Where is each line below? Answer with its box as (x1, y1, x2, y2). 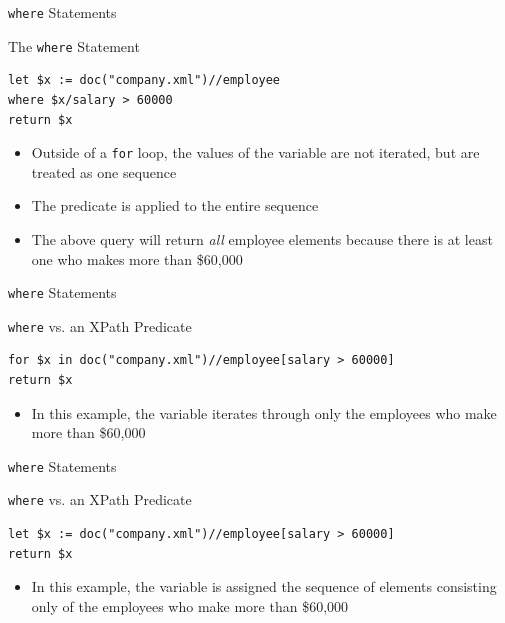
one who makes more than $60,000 (31, 248, 243, 269)
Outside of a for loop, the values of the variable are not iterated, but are (31, 142, 480, 163)
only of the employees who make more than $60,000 (31, 595, 349, 616)
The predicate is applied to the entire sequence (31, 195, 319, 216)
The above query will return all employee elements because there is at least (31, 228, 493, 249)
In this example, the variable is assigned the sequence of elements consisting (31, 576, 497, 597)
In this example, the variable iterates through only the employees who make (31, 402, 497, 423)
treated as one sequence (31, 161, 177, 182)
